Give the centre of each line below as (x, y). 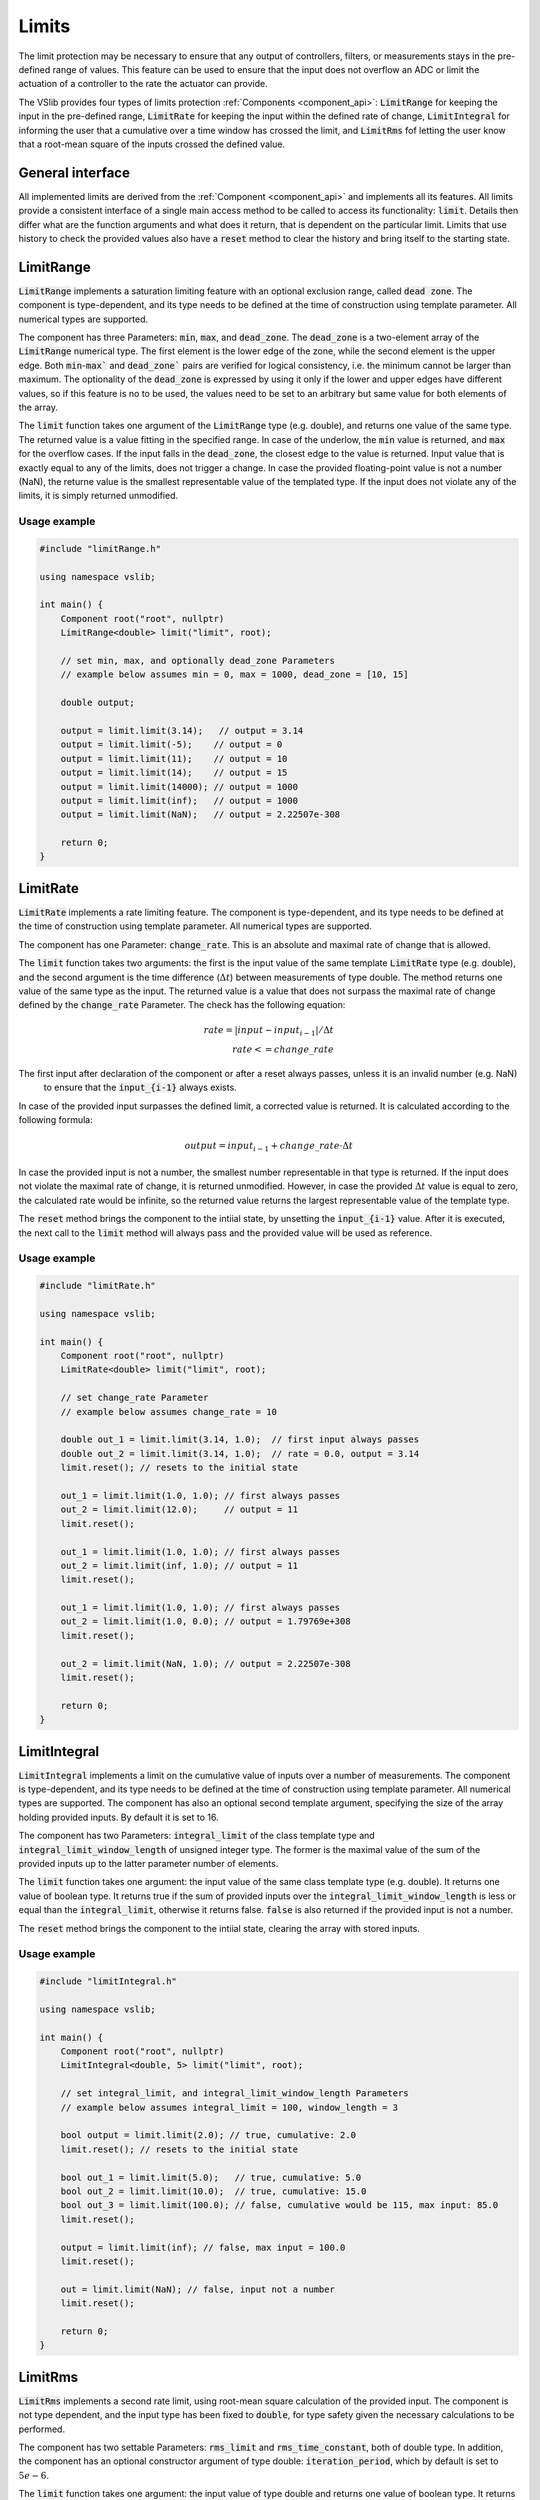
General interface (74, 172)
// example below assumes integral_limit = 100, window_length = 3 (229, 2107)
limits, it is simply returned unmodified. (98, 496)
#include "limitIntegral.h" (108, 1981)
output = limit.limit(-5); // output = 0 (171, 744)
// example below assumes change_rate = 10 (168, 1411)
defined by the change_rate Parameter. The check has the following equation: (182, 1005)
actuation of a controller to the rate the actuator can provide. (143, 84)
